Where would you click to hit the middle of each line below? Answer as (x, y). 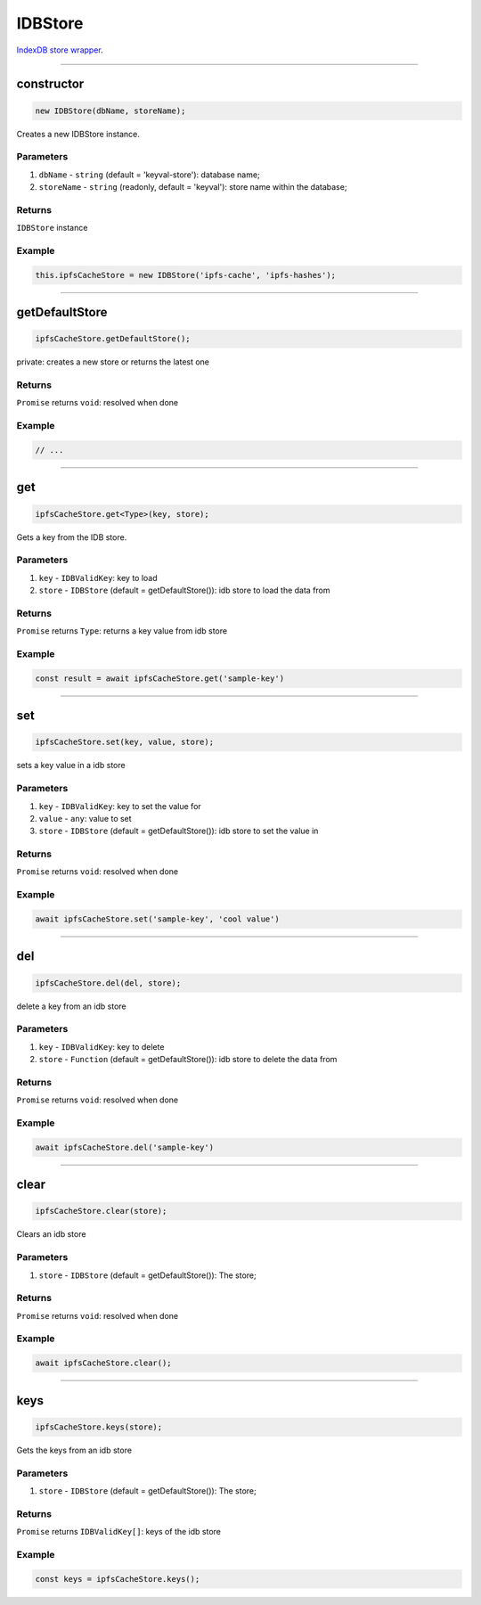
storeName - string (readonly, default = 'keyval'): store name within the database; (193, 187)
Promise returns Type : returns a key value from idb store (122, 631)
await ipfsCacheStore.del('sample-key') (124, 1147)
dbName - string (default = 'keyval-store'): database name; (149, 175)
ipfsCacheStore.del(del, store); (108, 983)
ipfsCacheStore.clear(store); (101, 1211)
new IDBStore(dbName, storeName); (110, 111)
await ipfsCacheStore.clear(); (104, 1363)
